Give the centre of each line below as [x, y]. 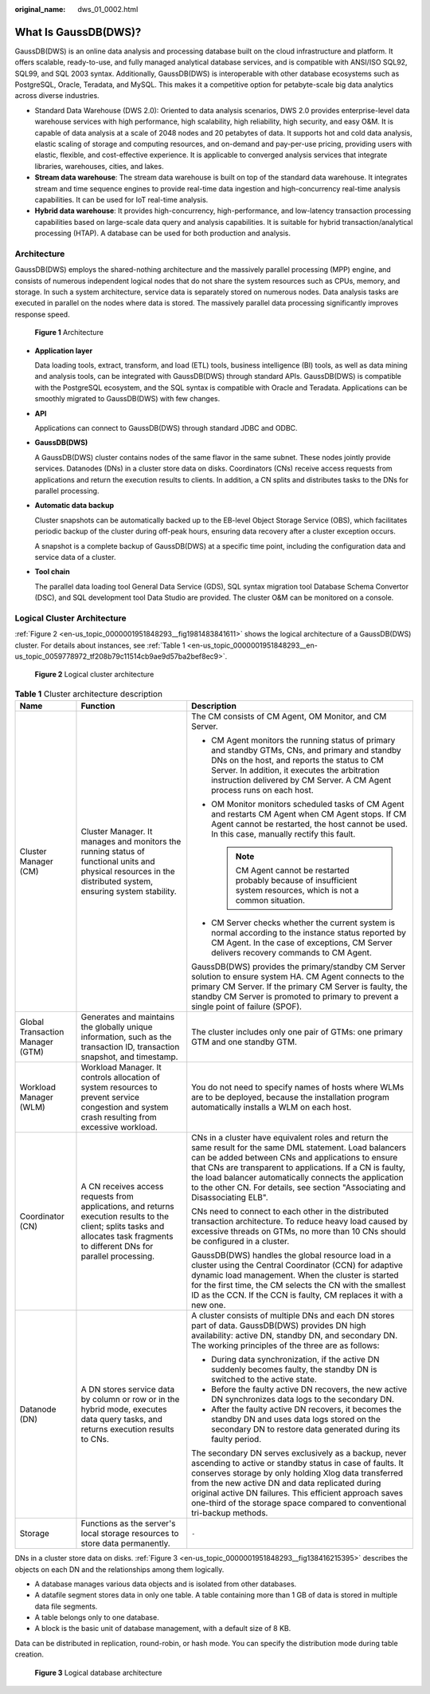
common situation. [270, 900]
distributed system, [117, 881]
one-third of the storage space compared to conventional [299, 1503]
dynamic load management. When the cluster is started [295, 1275]
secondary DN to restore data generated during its [306, 1429]
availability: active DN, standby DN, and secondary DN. [295, 1336]
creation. [29, 1654]
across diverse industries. [57, 96]
